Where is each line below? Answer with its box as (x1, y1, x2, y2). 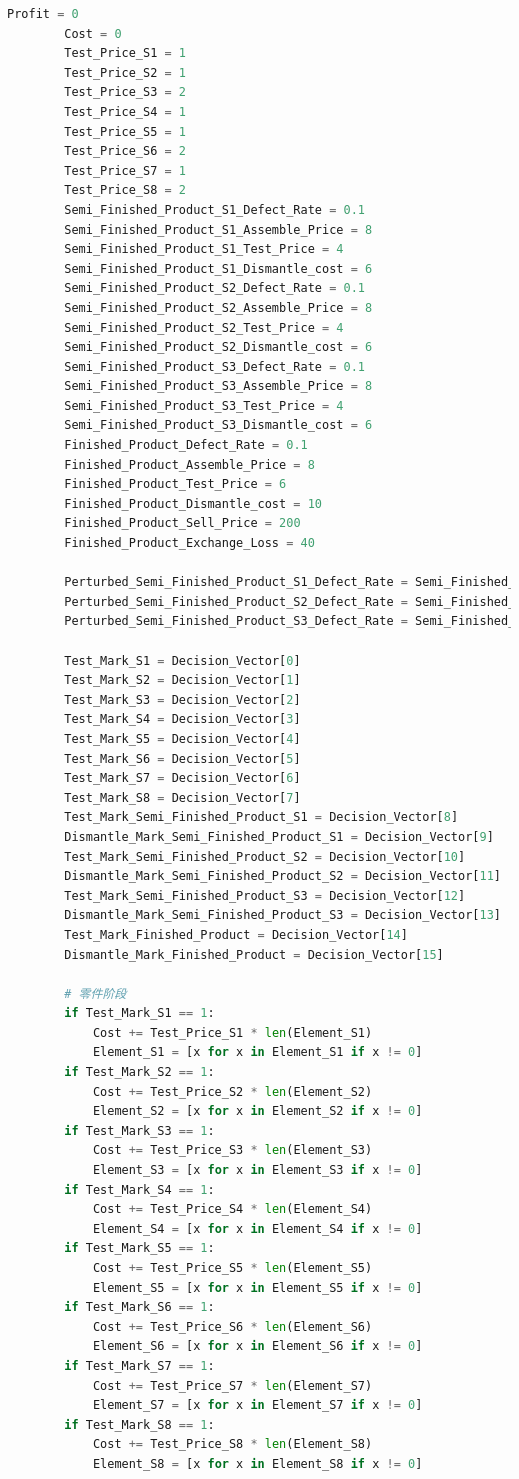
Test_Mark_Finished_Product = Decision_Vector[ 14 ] (64, 927, 408, 942)
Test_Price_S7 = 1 (64, 163, 187, 178)
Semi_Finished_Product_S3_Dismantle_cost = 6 (64, 418, 373, 433)
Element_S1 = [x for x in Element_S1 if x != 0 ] (92, 1045, 423, 1060)
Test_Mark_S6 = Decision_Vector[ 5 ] (64, 751, 301, 766)
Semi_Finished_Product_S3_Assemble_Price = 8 (64, 379, 373, 394)
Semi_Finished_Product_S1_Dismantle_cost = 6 (64, 261, 373, 276)
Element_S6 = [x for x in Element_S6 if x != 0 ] (92, 1339, 423, 1354)
